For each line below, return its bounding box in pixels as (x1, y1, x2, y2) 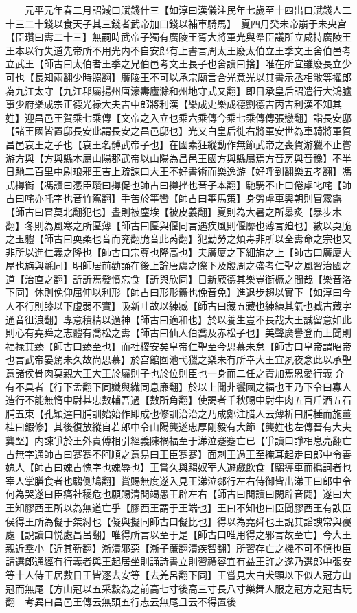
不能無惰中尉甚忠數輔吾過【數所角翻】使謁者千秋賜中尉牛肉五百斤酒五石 (24, 393, 352, 407)
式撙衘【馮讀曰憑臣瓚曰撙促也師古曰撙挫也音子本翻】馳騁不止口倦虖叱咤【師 (5, 177, 352, 192)
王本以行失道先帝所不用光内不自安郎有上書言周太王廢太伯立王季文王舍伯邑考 (5, 43, 352, 57)
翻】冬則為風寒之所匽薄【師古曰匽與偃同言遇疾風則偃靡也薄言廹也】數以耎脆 (5, 218, 352, 232)
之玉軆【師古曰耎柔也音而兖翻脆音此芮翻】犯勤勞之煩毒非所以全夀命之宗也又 (5, 231, 352, 246)
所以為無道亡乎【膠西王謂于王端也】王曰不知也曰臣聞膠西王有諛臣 (53, 500, 352, 514)
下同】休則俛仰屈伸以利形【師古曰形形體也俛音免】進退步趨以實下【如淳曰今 (5, 285, 352, 299)
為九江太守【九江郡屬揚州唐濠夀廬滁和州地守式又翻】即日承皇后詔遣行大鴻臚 (5, 83, 352, 97)
